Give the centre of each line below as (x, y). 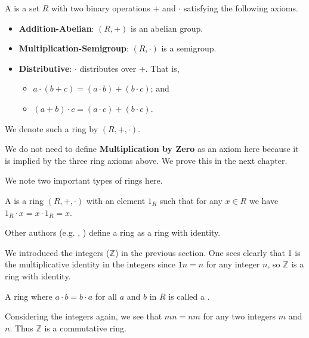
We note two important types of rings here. (84, 180)
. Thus (21, 328)
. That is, (162, 68)
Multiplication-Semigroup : (74, 48)
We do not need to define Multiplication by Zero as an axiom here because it (152, 149)
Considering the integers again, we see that (84, 316)
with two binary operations (101, 8)
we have (264, 200)
